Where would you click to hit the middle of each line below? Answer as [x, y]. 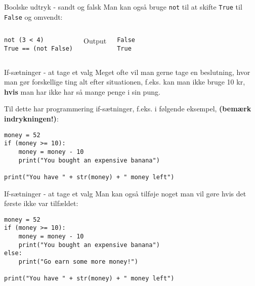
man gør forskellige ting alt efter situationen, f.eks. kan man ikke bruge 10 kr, [125, 82]
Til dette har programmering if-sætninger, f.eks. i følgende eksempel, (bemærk [128, 109]
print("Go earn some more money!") [78, 262]
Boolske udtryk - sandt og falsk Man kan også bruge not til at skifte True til [123, 7]
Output [95, 41]
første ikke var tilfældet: [41, 203]
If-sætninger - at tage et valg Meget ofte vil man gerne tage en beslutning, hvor [127, 72]
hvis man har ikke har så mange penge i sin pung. [82, 91]
